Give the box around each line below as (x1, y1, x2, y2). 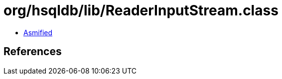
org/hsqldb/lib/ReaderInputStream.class (3, 2, 279, 19)
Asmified (23, 28, 53, 37)
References (3, 45, 62, 58)
